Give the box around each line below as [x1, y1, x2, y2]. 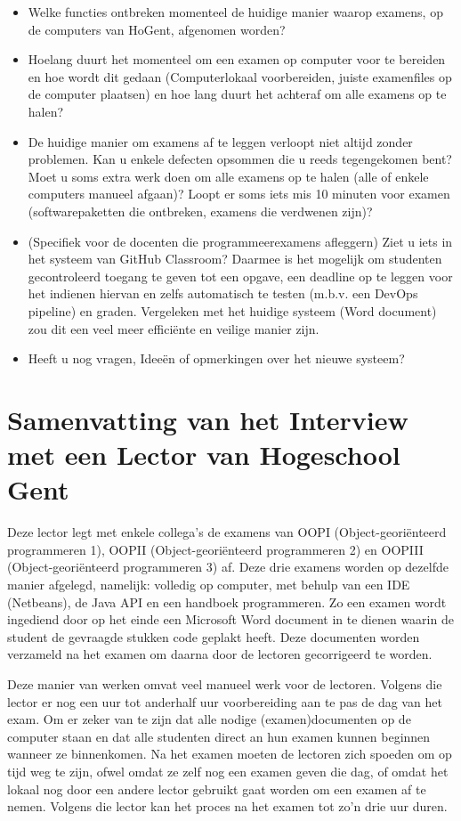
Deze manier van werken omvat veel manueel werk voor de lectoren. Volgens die [7, 674, 442, 693]
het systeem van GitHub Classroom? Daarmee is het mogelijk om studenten [28, 249, 442, 268]
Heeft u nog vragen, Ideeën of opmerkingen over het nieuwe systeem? [28, 349, 405, 368]
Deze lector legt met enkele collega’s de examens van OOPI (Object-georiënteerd [7, 523, 447, 541]
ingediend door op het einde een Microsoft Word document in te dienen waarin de [7, 610, 454, 629]
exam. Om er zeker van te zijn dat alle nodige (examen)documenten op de [7, 710, 411, 728]
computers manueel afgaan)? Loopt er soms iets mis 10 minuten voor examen [28, 184, 450, 203]
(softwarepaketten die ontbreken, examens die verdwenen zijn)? [28, 201, 373, 220]
